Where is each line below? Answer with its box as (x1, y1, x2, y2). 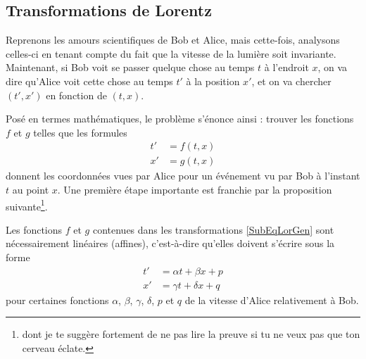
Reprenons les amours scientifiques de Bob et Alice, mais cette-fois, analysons (6, 32, 340, 47)
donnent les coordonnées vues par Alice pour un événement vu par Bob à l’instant (6, 168, 360, 183)
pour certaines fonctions (6, 292, 109, 307)
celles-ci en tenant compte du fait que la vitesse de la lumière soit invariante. (6, 46, 336, 61)
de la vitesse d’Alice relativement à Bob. (184, 292, 359, 307)
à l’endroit (264, 60, 309, 75)
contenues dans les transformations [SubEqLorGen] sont (92, 222, 334, 237)
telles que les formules (33, 125, 127, 139)
